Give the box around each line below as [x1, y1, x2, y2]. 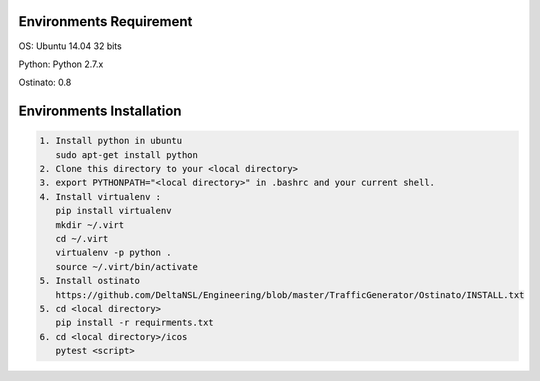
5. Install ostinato [39, 275, 140, 287]
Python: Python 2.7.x [18, 58, 104, 70]
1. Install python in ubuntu [39, 135, 183, 147]
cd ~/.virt [55, 233, 109, 245]
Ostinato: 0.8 [18, 76, 72, 89]
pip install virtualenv [55, 205, 172, 217]
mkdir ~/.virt [55, 219, 125, 230]
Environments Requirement [18, 13, 193, 30]
